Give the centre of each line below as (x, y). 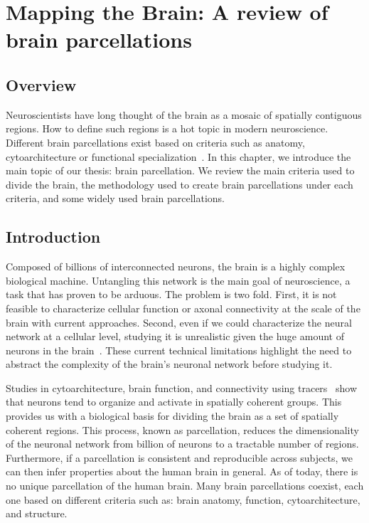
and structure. (37, 513)
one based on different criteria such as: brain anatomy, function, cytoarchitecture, (183, 499)
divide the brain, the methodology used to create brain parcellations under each (180, 184)
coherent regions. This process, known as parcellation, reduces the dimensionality (182, 429)
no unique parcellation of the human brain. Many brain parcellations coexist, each (185, 486)
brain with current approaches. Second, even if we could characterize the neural (179, 322)
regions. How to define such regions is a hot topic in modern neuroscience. (167, 128)
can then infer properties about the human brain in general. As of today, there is (182, 471)
